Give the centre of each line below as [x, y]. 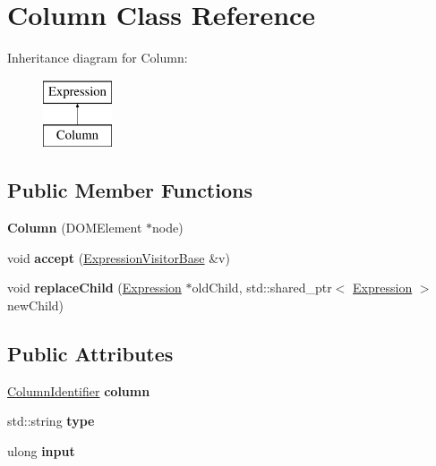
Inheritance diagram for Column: [98, 58]
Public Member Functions [130, 190]
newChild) [36, 305]
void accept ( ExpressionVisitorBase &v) [119, 257]
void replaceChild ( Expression [94, 288]
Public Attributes [90, 353]
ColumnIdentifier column [79, 390]
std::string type [51, 421]
